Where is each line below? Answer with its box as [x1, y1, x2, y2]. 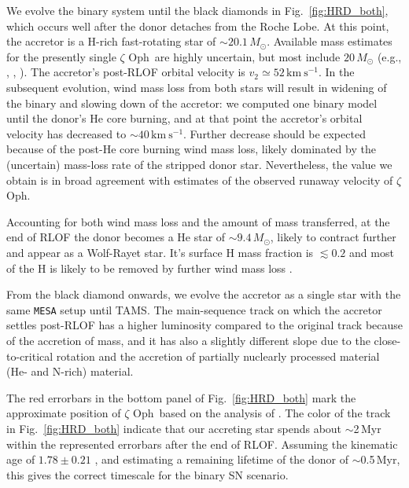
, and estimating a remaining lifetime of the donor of [94, 451, 348, 468]
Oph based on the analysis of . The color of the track [133, 405, 391, 421]
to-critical [6, 347, 53, 364]
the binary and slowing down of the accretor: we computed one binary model [6, 94, 378, 111]
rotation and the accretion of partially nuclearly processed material [56, 347, 380, 364]
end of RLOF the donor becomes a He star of [6, 229, 226, 245]
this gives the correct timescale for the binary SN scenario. [6, 466, 289, 482]
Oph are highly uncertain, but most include [128, 48, 341, 64]
